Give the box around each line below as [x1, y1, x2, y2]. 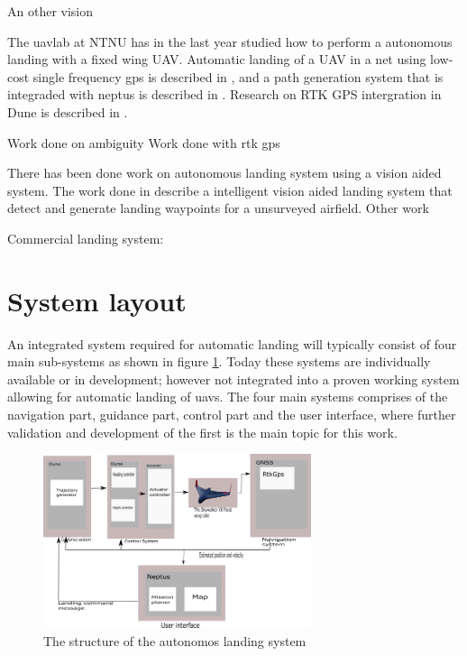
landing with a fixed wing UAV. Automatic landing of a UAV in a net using [7, 50, 426, 69]
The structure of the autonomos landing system [43, 631, 307, 650]
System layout [7, 282, 187, 319]
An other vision [7, 2, 94, 20]
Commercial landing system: [7, 228, 164, 247]
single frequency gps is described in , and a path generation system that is [32, 67, 444, 86]
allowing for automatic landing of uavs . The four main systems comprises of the [7, 387, 448, 406]
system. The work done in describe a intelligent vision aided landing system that [7, 180, 453, 199]
